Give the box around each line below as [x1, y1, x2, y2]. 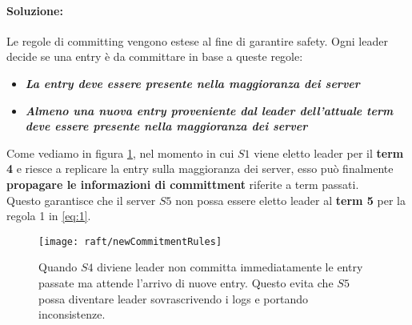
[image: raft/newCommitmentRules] [38, 235, 222, 247]
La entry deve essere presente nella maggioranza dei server [25, 74, 360, 91]
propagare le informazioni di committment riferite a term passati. [6, 175, 359, 192]
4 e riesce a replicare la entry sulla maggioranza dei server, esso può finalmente [6, 160, 394, 177]
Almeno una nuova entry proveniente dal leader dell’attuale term [25, 102, 394, 118]
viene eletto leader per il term [254, 144, 404, 161]
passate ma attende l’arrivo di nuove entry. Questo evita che [38, 274, 334, 291]
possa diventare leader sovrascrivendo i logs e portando [38, 290, 308, 307]
